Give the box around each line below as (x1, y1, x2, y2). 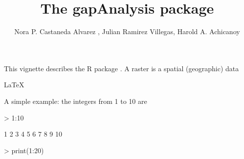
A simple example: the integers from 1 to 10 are (4, 96, 147, 106)
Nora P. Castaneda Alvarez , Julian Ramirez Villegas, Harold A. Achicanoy (14, 26, 240, 37)
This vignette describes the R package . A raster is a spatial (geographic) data (4, 63, 239, 73)
